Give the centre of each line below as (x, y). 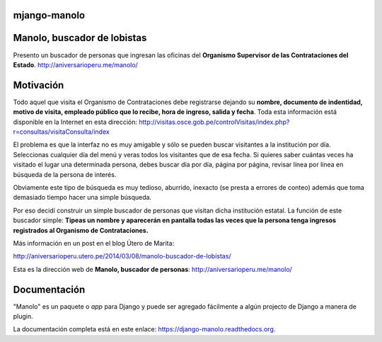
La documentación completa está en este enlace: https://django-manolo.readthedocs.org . (144, 329)
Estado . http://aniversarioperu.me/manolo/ (75, 64)
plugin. (23, 316)
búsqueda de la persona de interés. (65, 174)
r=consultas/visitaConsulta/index (61, 132)
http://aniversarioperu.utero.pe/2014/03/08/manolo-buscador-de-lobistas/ (122, 256)
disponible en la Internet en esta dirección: (75, 122)
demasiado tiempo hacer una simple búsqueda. (82, 198)
